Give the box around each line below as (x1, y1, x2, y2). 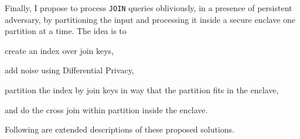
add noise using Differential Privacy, (5, 64, 134, 76)
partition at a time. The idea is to (5, 25, 127, 37)
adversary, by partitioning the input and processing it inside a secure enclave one (5, 13, 296, 25)
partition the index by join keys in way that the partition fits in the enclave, (5, 84, 279, 96)
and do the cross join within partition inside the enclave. (5, 103, 208, 116)
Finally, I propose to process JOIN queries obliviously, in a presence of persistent (5, 2, 292, 13)
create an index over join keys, (5, 44, 114, 56)
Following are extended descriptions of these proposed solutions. (5, 123, 235, 135)
